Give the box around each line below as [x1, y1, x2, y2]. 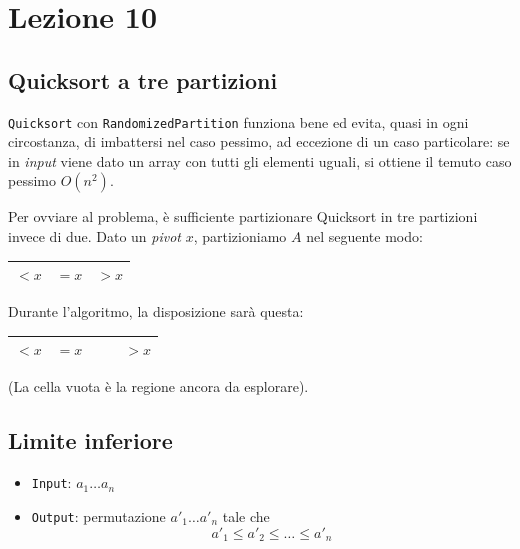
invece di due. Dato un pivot [8, 226, 182, 247]
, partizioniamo [193, 226, 287, 247]
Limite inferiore [8, 425, 173, 456]
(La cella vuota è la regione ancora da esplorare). [8, 376, 309, 397]
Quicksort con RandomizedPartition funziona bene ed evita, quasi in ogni [8, 111, 469, 132]
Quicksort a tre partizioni [8, 64, 278, 95]
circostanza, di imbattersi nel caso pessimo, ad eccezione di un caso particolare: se [8, 131, 510, 152]
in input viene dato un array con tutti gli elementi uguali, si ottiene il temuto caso [8, 150, 512, 171]
